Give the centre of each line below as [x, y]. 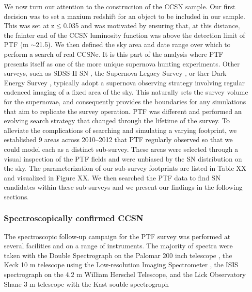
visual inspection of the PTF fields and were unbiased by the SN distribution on [123, 158]
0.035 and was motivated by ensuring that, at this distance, [152, 25]
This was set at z [29, 25]
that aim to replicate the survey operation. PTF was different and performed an [123, 111]
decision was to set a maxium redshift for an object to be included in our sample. [125, 16]
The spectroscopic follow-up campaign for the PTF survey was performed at [117, 236]
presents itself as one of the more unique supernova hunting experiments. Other [122, 63]
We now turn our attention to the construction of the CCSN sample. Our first [120, 6]
